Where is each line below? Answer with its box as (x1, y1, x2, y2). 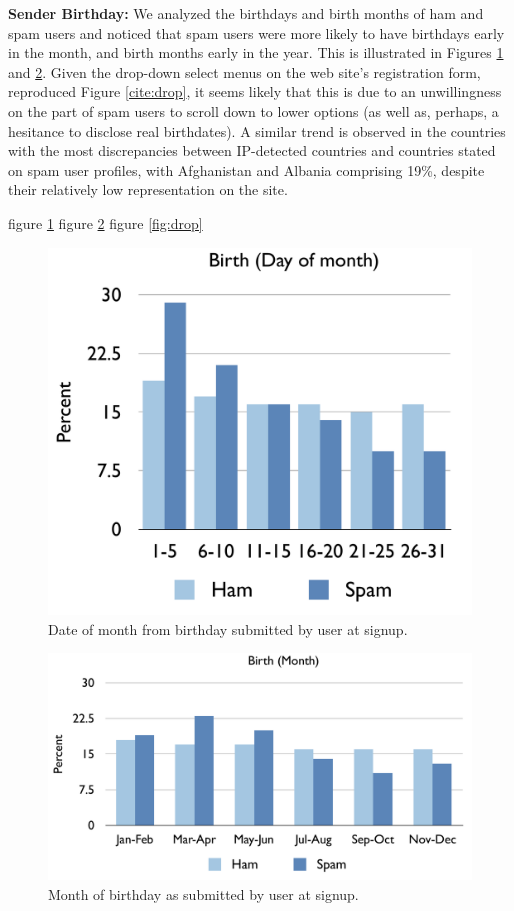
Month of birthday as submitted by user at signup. (48, 883, 359, 904)
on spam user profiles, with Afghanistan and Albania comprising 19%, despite (8, 159, 485, 180)
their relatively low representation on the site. (8, 179, 288, 200)
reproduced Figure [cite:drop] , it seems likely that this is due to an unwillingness (8, 81, 502, 102)
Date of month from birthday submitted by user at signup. (48, 618, 408, 639)
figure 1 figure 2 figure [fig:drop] (8, 212, 203, 233)
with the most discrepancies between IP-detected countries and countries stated (8, 140, 496, 161)
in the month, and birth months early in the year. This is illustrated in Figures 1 (8, 42, 504, 63)
